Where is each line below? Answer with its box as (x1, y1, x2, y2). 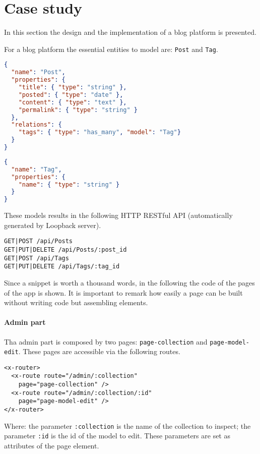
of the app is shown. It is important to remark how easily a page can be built (4, 287, 243, 298)
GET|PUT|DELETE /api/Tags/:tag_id (4, 263, 120, 270)
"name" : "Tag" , (11, 165, 62, 173)
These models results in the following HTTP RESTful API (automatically (4, 210, 233, 220)
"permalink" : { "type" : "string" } (18, 106, 138, 113)
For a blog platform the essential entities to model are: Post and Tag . (4, 43, 218, 54)
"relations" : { (11, 121, 62, 129)
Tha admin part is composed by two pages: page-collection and (4, 336, 208, 347)
